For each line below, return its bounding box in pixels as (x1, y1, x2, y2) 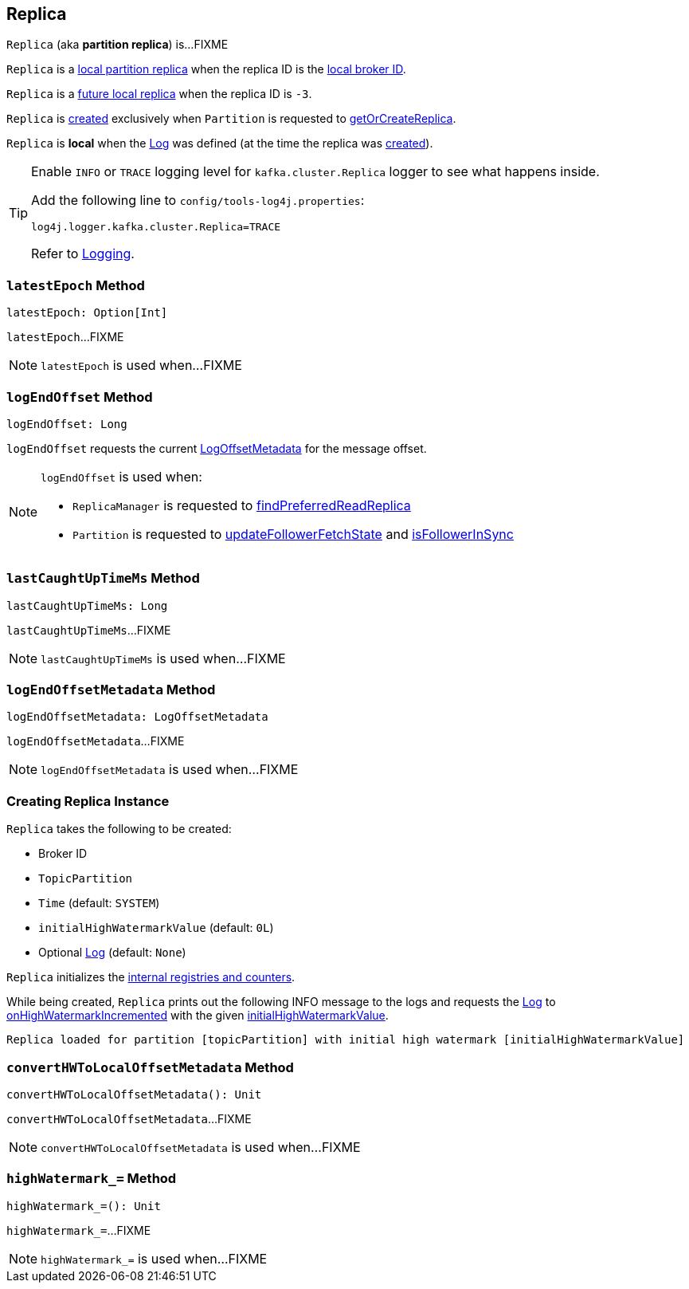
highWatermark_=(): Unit (6, 1199, 161, 1212)
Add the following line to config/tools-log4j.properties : (31, 192, 365, 209)
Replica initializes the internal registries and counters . (6, 970, 296, 984)
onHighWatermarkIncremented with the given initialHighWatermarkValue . (6, 1008, 389, 1023)
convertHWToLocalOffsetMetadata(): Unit (6, 1087, 262, 1101)
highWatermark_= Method (6, 1170, 177, 1187)
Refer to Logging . (31, 246, 135, 262)
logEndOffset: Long (6, 417, 127, 430)
